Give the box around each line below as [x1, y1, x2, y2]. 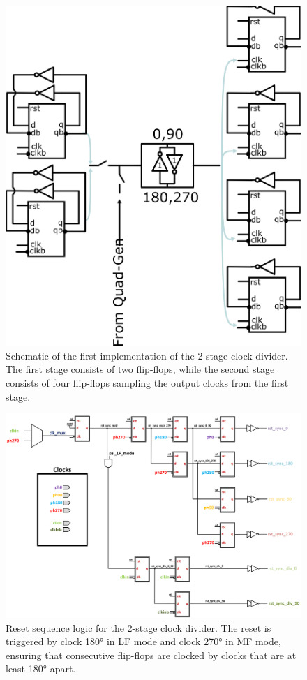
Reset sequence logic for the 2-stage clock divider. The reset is [6, 620, 271, 635]
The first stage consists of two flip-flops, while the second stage [6, 362, 275, 376]
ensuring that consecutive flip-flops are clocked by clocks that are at [6, 647, 297, 662]
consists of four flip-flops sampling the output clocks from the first [6, 376, 289, 390]
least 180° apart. [6, 661, 76, 676]
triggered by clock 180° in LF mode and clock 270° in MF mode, [6, 634, 281, 649]
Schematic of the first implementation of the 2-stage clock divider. [6, 348, 288, 362]
